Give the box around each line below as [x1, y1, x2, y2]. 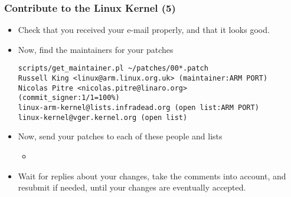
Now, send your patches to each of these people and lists [18, 130, 223, 142]
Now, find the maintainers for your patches [18, 43, 174, 55]
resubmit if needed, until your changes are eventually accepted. [18, 181, 246, 193]
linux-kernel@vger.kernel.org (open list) [18, 113, 188, 122]
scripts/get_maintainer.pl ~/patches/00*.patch [18, 64, 208, 73]
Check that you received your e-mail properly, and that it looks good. [18, 24, 270, 36]
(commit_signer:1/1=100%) [18, 94, 120, 102]
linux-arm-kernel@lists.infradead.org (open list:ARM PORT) [18, 103, 259, 112]
